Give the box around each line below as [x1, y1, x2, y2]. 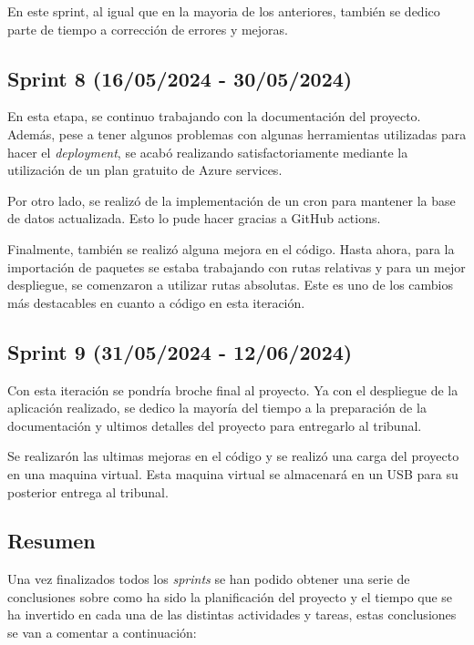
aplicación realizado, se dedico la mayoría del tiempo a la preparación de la [7, 398, 427, 417]
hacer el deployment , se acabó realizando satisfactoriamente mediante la [7, 142, 408, 161]
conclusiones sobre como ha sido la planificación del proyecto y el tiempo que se [7, 587, 453, 606]
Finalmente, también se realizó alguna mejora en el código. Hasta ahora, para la [7, 239, 455, 258]
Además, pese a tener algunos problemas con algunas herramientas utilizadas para [7, 124, 467, 143]
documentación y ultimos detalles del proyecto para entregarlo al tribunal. [7, 415, 422, 435]
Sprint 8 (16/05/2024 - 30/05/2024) [7, 64, 353, 92]
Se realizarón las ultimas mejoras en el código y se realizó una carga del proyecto [7, 446, 459, 466]
